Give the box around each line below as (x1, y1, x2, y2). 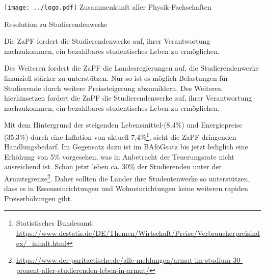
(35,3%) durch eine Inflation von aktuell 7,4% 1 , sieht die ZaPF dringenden (4, 130, 236, 142)
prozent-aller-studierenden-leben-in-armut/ (16, 264, 149, 275)
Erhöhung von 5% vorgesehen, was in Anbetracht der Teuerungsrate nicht (4, 151, 234, 162)
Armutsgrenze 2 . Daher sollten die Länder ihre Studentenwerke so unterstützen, (4, 172, 250, 183)
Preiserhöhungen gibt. (4, 193, 72, 203)
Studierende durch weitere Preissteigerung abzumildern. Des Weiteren (4, 82, 222, 93)
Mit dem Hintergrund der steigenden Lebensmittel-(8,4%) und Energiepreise (4, 119, 243, 130)
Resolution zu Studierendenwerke (4, 18, 108, 29)
